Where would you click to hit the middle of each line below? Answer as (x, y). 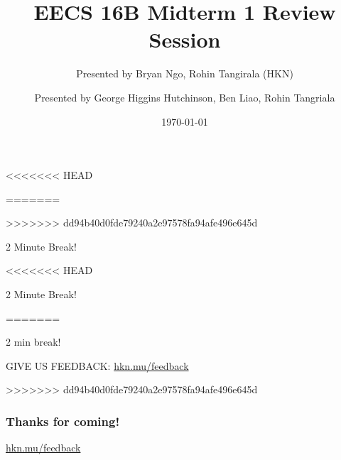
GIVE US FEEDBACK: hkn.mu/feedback (97, 365)
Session (185, 39)
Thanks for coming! (63, 421)
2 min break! (33, 342)
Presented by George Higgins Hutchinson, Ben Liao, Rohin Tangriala (185, 97)
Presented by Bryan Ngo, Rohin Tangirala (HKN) (185, 73)
